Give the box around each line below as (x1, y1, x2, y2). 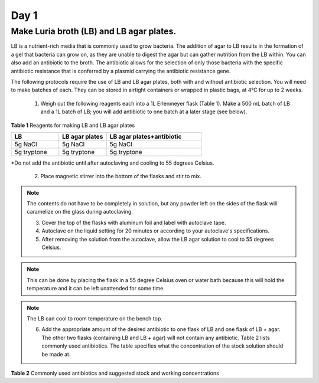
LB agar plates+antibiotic (109, 132, 182, 140)
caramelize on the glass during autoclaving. (27, 208, 133, 215)
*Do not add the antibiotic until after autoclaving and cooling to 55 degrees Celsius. (11, 159, 214, 166)
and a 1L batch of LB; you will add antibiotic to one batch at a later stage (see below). (40, 108, 248, 115)
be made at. (41, 351, 71, 358)
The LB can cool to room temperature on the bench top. (27, 315, 162, 322)
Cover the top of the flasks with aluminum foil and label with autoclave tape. (41, 219, 226, 226)
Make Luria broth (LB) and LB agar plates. (11, 26, 177, 37)
